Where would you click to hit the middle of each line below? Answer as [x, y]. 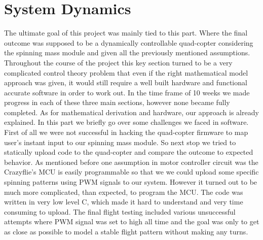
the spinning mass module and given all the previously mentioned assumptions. [127, 53]
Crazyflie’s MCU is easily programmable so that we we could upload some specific [131, 172]
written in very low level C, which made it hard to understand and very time [124, 202]
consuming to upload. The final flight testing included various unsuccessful [120, 211]
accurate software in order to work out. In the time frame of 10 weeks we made [127, 92]
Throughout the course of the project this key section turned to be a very [118, 62]
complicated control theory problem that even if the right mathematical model [126, 72]
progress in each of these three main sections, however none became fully [117, 102]
